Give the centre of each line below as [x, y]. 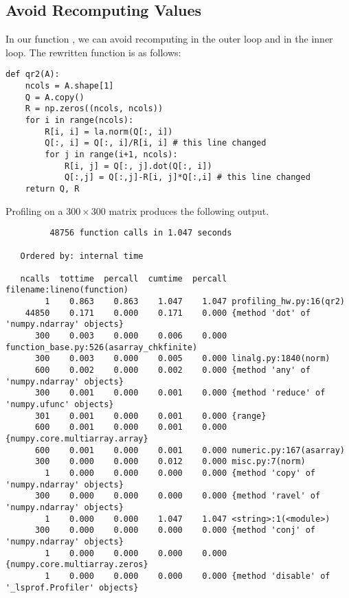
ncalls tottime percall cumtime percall [124, 278]
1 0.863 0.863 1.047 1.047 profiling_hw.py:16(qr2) [195, 302]
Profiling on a [34, 210]
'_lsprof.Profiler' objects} [72, 587]
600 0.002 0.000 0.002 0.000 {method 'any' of [172, 370]
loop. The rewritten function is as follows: [93, 52]
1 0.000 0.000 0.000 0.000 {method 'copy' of [180, 473]
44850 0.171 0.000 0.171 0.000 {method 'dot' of [168, 313]
